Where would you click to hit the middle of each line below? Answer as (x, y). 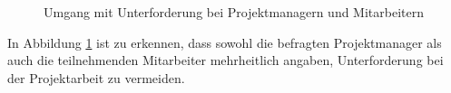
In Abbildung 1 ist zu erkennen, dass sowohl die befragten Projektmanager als (225, 42)
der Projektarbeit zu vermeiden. (96, 77)
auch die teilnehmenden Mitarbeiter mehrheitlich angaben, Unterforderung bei (225, 60)
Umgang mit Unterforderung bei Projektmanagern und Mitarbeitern (234, 12)
